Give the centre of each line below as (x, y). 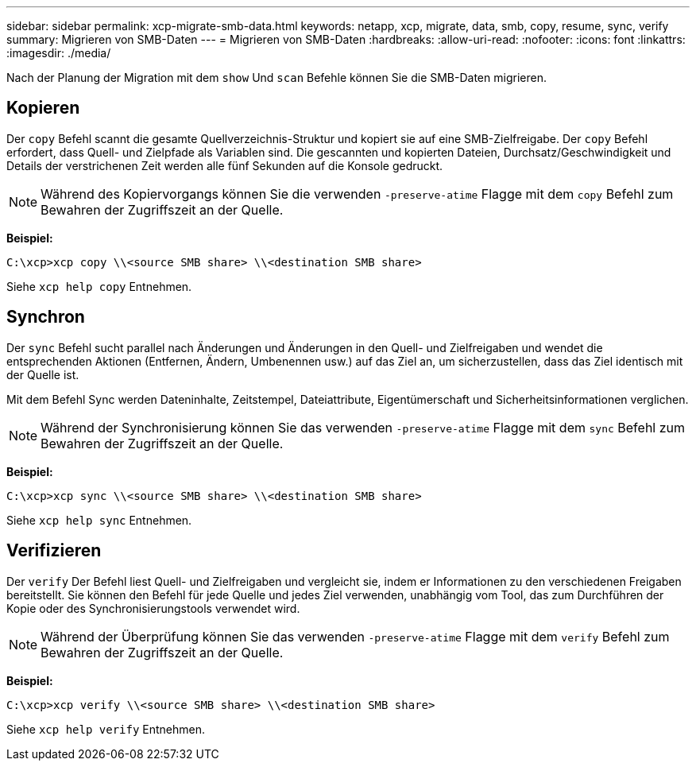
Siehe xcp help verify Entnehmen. (106, 729)
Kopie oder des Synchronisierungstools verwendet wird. (153, 608)
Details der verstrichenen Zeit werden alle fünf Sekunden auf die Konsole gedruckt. (225, 165)
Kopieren (43, 108)
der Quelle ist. (43, 374)
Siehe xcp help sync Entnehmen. (99, 520)
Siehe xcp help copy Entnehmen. (99, 286)
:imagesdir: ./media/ (59, 53)
